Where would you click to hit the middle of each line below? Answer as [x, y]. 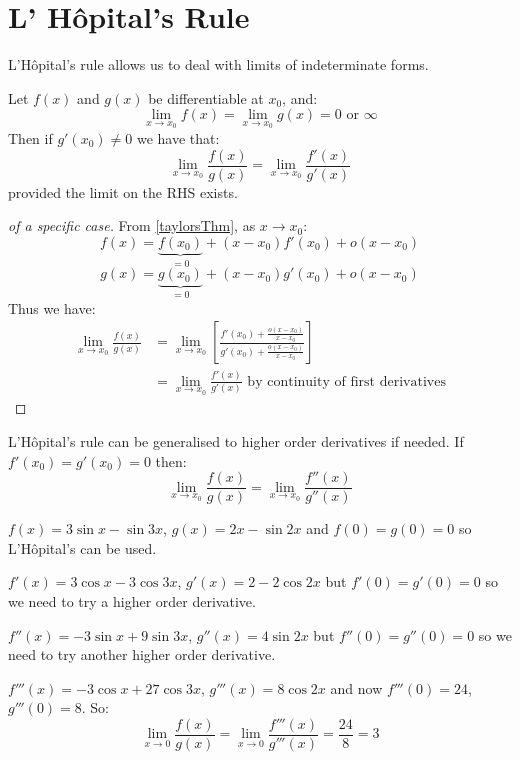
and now [356, 687]
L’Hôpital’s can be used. [82, 547]
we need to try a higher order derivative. [132, 600]
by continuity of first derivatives [346, 381]
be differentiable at [206, 97]
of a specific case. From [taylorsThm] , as [132, 225]
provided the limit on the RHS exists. [123, 191]
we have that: [178, 137]
